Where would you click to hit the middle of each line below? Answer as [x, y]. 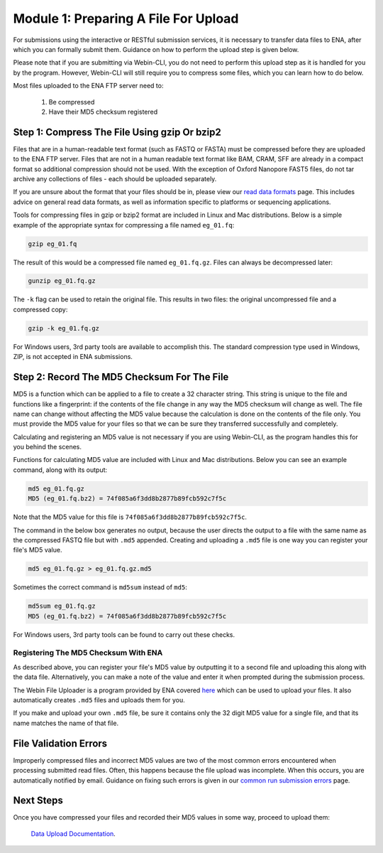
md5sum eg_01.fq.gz [62, 606]
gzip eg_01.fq [52, 244]
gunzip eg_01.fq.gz [62, 281]
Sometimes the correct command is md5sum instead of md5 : [100, 587]
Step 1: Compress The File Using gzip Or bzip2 [117, 132]
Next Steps [38, 801]
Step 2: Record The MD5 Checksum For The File [121, 377]
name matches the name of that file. [66, 723]
